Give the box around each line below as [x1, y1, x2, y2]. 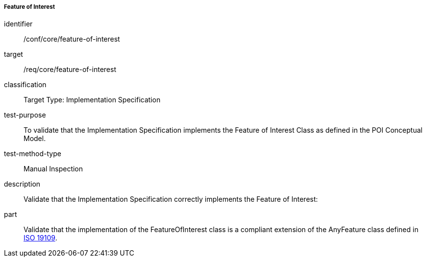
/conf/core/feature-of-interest [24, 35, 120, 44]
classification [4, 80, 47, 89]
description [4, 180, 41, 189]
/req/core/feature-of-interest [24, 65, 116, 74]
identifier [4, 20, 33, 28]
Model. [24, 134, 46, 143]
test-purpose [4, 111, 46, 119]
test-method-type [4, 149, 61, 158]
